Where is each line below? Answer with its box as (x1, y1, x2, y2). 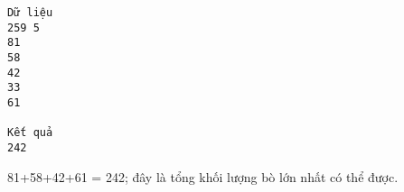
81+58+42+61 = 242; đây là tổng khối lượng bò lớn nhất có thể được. (7, 167, 399, 186)
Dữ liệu (7, 6, 53, 19)
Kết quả (7, 126, 53, 140)
